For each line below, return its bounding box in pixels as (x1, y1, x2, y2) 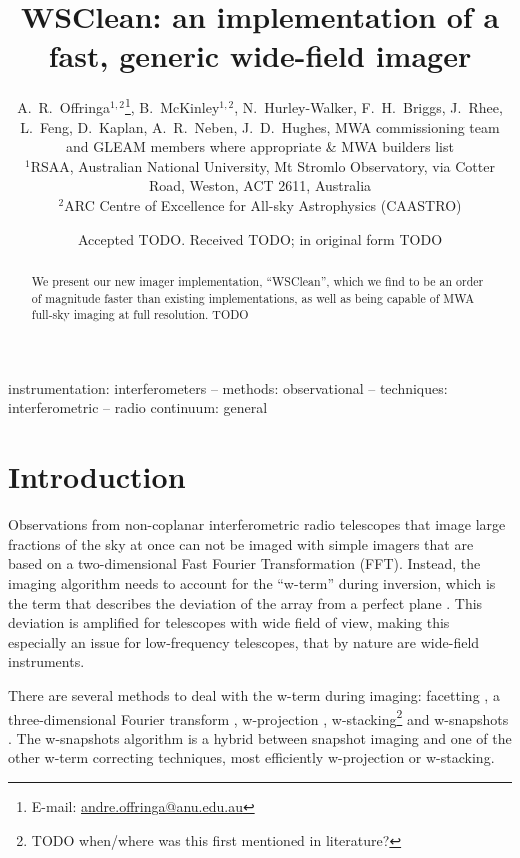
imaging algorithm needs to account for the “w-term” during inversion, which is (8, 572, 496, 593)
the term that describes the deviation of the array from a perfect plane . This (8, 592, 483, 613)
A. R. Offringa (17, 96, 110, 117)
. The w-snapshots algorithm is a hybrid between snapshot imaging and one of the (8, 727, 512, 748)
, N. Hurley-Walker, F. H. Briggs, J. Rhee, (234, 96, 503, 117)
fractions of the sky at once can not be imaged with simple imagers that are (8, 533, 474, 554)
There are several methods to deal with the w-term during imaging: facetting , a (8, 684, 500, 705)
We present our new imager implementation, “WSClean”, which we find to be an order (31, 272, 484, 289)
